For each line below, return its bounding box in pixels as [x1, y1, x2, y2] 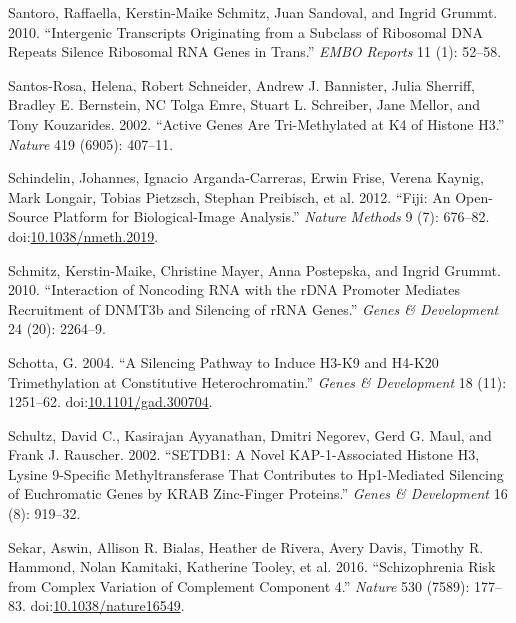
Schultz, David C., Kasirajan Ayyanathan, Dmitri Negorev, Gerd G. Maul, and [8, 424, 492, 445]
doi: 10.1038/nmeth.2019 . [8, 225, 159, 246]
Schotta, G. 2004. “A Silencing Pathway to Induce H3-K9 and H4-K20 [8, 351, 439, 372]
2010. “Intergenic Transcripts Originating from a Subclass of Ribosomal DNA [8, 21, 484, 42]
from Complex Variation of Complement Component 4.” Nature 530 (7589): [8, 575, 470, 596]
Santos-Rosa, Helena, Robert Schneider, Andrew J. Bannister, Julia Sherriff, [8, 74, 475, 95]
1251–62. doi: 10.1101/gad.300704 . [8, 391, 213, 412]
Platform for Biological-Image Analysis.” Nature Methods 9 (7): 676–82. [53, 206, 490, 227]
